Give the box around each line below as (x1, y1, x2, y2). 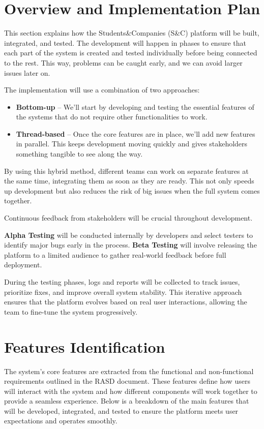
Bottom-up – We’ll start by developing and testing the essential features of (16, 101, 254, 112)
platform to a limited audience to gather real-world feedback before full (4, 249, 226, 260)
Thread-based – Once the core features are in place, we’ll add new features (16, 128, 255, 139)
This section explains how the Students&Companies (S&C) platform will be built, (4, 27, 259, 38)
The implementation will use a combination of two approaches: (4, 84, 200, 95)
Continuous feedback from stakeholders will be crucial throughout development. (4, 212, 253, 223)
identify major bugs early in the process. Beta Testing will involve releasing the (4, 239, 257, 250)
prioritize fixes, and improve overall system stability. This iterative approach (4, 286, 242, 297)
